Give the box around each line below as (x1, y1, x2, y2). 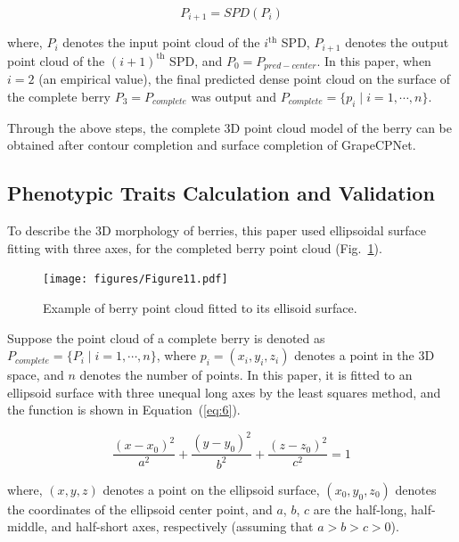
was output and (191, 86, 276, 105)
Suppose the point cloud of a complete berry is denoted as (7, 328, 325, 347)
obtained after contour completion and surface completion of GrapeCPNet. (7, 135, 416, 154)
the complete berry (7, 86, 111, 105)
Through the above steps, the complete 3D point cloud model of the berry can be (7, 118, 453, 136)
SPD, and (169, 51, 223, 70)
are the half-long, (313, 499, 407, 518)
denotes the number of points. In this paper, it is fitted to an (79, 365, 413, 384)
